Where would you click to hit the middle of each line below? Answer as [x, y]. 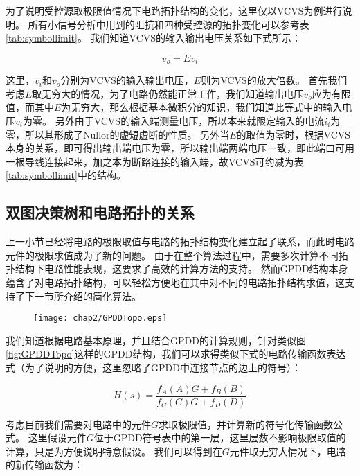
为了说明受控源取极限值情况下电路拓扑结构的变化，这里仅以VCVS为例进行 [174, 10]
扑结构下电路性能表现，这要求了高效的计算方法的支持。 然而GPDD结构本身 [177, 268]
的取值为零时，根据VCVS [294, 134]
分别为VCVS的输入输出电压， [127, 80]
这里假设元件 [57, 438]
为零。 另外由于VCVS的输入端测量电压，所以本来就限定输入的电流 [173, 121]
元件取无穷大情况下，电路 [288, 451]
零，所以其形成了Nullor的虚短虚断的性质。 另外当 [118, 134]
